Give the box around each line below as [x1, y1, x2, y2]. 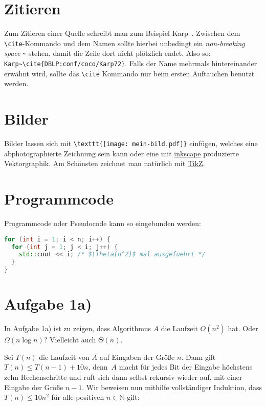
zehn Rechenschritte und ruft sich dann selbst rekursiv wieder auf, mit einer [4, 371, 242, 382]
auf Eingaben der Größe [99, 351, 175, 362]
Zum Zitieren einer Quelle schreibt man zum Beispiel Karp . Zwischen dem [4, 28, 240, 38]
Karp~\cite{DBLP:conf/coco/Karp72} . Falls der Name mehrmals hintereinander [4, 58, 257, 69]
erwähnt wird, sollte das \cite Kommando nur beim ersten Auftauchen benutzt [4, 68, 255, 78]
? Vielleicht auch [43, 334, 96, 345]
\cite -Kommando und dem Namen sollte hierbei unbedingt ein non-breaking [4, 37, 245, 48]
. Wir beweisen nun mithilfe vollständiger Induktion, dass [82, 381, 262, 392]
